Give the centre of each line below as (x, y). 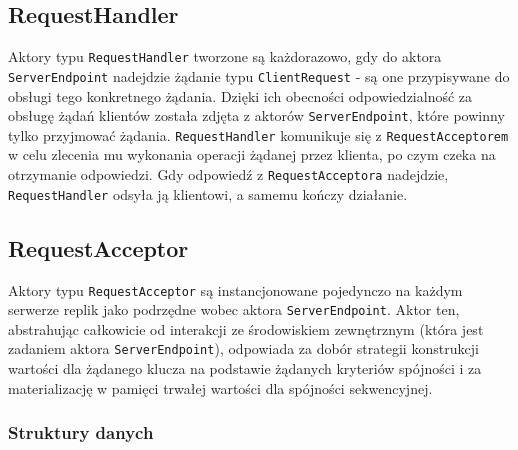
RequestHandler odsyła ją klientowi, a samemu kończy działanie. (208, 193)
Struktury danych (81, 432)
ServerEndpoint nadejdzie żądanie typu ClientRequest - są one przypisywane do (259, 75)
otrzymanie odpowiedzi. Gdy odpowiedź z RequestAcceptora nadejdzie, (228, 174)
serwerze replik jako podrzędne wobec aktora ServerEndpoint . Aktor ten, (234, 309)
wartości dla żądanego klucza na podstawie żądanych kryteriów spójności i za (245, 368)
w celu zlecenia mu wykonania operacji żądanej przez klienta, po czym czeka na (252, 154)
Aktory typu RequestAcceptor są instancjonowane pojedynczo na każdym (235, 289)
